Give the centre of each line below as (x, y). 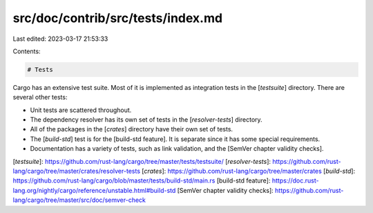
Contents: (27, 51)
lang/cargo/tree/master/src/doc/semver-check (79, 200)
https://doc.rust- (295, 180)
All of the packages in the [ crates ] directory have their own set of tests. (132, 129)
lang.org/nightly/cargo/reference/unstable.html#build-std (94, 190)
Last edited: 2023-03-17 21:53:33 (60, 39)
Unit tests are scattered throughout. (81, 110)
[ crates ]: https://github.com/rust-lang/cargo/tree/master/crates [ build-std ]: (249, 171)
